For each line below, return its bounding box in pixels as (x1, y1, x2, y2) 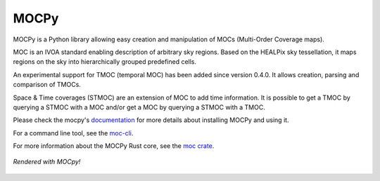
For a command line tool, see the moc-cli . (13, 128, 134, 137)
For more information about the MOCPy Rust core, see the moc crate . (13, 142, 215, 150)
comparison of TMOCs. (13, 81, 81, 89)
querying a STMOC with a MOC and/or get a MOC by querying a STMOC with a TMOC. (13, 102, 265, 112)
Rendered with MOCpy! (13, 158, 81, 166)
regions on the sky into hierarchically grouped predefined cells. (13, 58, 197, 66)
